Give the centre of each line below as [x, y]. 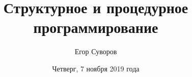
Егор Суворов [96, 51]
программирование [96, 27]
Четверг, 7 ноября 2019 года [96, 68]
